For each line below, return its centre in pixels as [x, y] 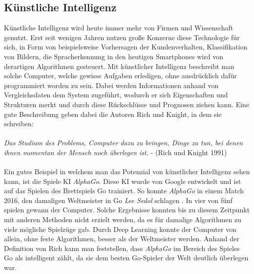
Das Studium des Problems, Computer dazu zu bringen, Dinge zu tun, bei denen [124, 143]
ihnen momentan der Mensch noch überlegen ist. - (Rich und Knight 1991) [116, 152]
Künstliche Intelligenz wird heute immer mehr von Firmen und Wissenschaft [119, 28]
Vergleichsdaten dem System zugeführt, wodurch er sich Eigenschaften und [116, 95]
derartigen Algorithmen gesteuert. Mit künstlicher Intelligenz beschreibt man [119, 66]
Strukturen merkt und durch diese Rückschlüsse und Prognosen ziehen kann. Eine [127, 104]
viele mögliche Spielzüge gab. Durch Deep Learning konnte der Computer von [120, 229]
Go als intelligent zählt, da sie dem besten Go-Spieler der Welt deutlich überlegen [126, 258]
